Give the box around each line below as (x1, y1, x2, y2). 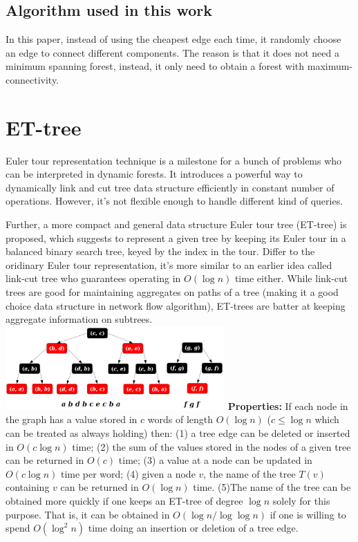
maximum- (307, 59, 353, 73)
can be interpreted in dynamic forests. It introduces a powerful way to (6, 167, 303, 181)
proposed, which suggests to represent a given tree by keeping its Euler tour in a (6, 230, 346, 245)
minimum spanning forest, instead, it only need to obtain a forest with (6, 59, 305, 73)
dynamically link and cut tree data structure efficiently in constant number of (6, 180, 335, 194)
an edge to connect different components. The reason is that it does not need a (6, 45, 339, 59)
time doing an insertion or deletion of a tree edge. (88, 521, 299, 535)
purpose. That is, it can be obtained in (6, 507, 170, 521)
